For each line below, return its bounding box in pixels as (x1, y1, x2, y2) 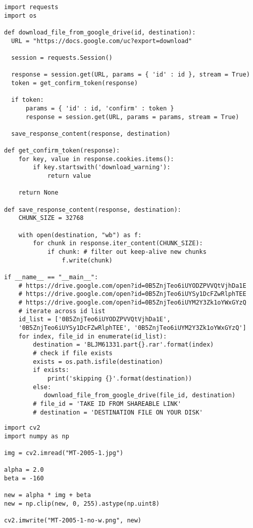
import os (4, 12, 37, 19)
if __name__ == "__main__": (4, 274, 98, 281)
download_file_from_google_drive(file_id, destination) (43, 392, 236, 399)
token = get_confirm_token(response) (11, 79, 138, 87)
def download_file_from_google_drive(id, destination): (4, 28, 196, 36)
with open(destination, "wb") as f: (18, 231, 142, 239)
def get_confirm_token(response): (4, 147, 120, 155)
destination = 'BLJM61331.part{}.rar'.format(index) (33, 341, 214, 349)
